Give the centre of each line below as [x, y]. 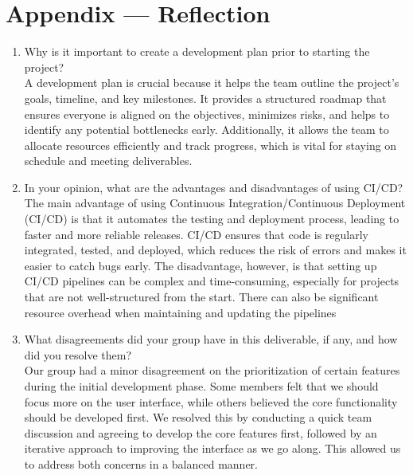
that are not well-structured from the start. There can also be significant [201, 297]
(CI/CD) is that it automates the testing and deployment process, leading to [212, 219]
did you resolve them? [78, 354]
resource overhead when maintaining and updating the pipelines [180, 312]
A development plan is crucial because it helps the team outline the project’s [212, 82]
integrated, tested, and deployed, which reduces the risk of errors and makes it [215, 250]
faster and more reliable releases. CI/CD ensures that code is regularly [196, 234]
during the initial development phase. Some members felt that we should [201, 386]
